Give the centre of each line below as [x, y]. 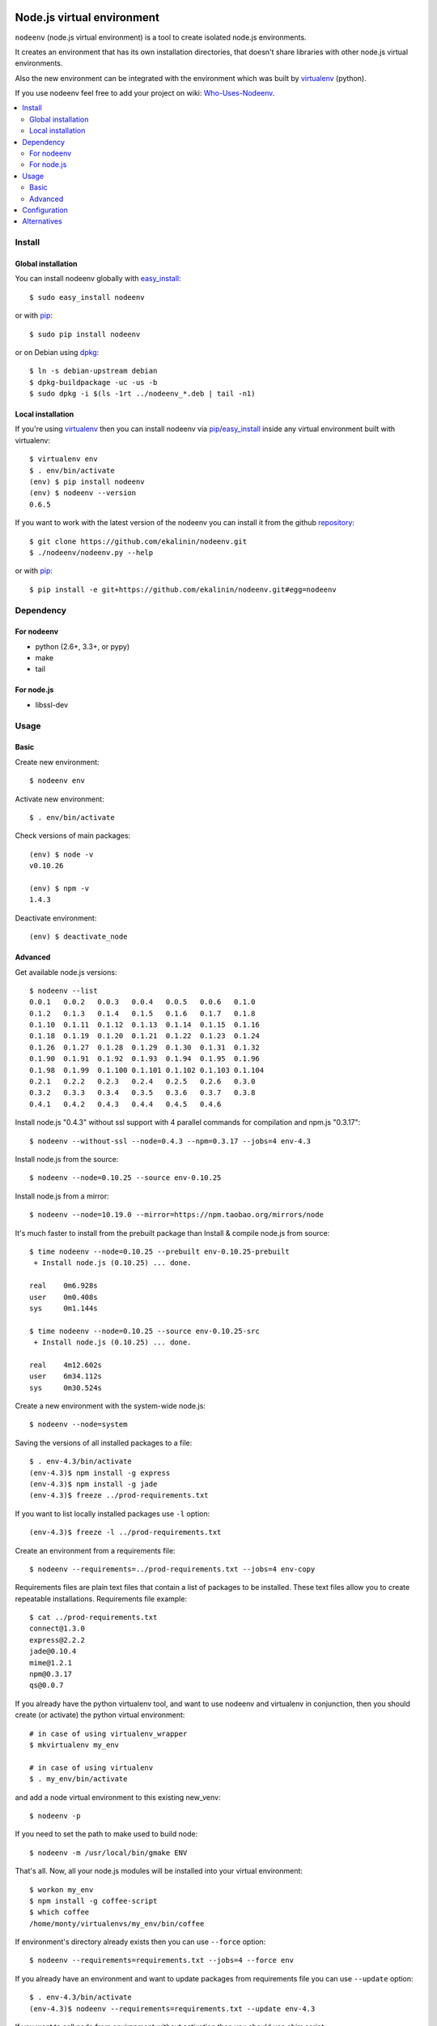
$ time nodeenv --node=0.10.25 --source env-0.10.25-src [145, 1331]
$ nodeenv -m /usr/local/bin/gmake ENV [108, 1853]
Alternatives [42, 221]
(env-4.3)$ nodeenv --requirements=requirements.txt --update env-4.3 [172, 2009]
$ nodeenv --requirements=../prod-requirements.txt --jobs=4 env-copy [172, 1569]
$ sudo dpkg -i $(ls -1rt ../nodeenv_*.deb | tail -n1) [142, 394]
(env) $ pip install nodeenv [87, 482]
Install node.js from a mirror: [62, 1196]
